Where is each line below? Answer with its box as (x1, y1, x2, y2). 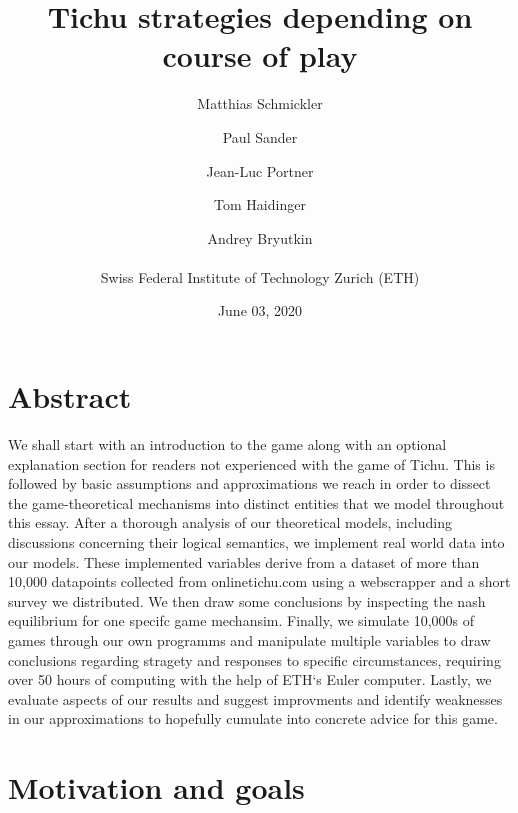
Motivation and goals (8, 767, 305, 808)
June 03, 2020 (217, 300, 303, 321)
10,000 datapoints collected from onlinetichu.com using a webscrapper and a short (8, 571, 511, 592)
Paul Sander (222, 126, 298, 147)
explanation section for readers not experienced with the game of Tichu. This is (8, 453, 495, 474)
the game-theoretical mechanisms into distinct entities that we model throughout (8, 492, 505, 513)
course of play (162, 35, 358, 76)
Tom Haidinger (214, 194, 306, 215)
